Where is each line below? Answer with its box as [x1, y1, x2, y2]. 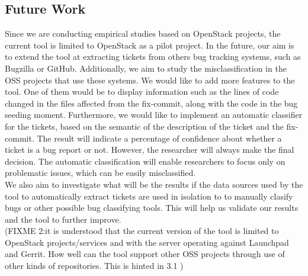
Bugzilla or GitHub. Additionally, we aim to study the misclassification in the [5, 62, 287, 74]
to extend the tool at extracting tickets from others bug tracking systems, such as [5, 50, 301, 63]
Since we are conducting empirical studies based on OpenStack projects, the [5, 27, 281, 40]
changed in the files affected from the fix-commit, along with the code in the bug [5, 97, 298, 109]
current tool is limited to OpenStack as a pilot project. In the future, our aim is [5, 38, 294, 51]
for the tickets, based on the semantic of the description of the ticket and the [5, 120, 284, 132]
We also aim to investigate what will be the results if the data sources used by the [5, 178, 303, 190]
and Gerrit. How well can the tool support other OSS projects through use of [5, 248, 285, 260]
